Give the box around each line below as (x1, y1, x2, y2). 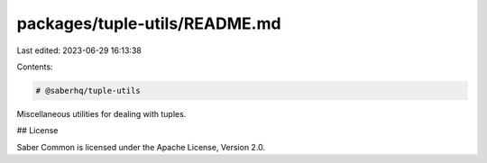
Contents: (16, 61, 53, 72)
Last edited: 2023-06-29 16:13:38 (16, 45, 142, 56)
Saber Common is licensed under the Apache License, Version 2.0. (16, 141, 266, 152)
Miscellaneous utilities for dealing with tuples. (16, 108, 187, 119)
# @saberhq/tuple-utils (35, 86, 142, 95)
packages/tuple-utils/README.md (16, 14, 281, 33)
